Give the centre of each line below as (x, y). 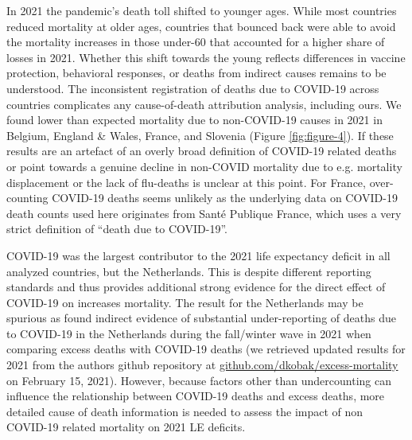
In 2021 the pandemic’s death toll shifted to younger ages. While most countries (202, 10)
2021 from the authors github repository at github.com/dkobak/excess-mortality (202, 365)
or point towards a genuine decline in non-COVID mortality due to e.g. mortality (204, 166)
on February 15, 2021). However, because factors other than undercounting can (199, 380)
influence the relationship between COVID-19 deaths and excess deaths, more (196, 396)
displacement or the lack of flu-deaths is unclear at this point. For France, (186, 182)
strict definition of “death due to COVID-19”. (117, 229)
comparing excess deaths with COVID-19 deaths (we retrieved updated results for (206, 349)
